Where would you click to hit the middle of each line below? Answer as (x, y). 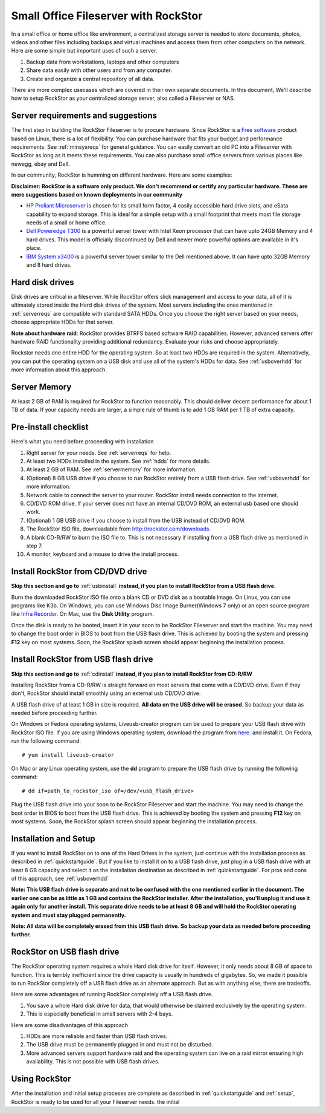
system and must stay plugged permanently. (69, 915)
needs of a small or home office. (66, 223)
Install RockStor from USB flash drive (82, 659)
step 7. (34, 546)
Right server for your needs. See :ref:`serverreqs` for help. (99, 452)
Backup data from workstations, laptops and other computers (103, 62)
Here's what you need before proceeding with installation (82, 442)
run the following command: (46, 741)
